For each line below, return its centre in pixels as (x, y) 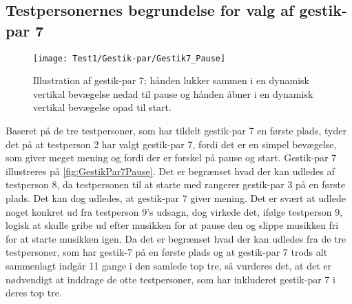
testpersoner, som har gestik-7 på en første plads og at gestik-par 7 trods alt (167, 252)
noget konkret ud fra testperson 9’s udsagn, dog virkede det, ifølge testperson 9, (174, 211)
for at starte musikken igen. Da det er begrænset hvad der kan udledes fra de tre (176, 238)
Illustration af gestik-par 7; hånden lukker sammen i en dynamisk (172, 80)
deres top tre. (34, 293)
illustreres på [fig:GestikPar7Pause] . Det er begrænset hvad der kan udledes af (170, 171)
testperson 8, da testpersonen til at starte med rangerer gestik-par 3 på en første (176, 184)
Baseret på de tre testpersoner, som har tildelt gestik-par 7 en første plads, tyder (176, 131)
